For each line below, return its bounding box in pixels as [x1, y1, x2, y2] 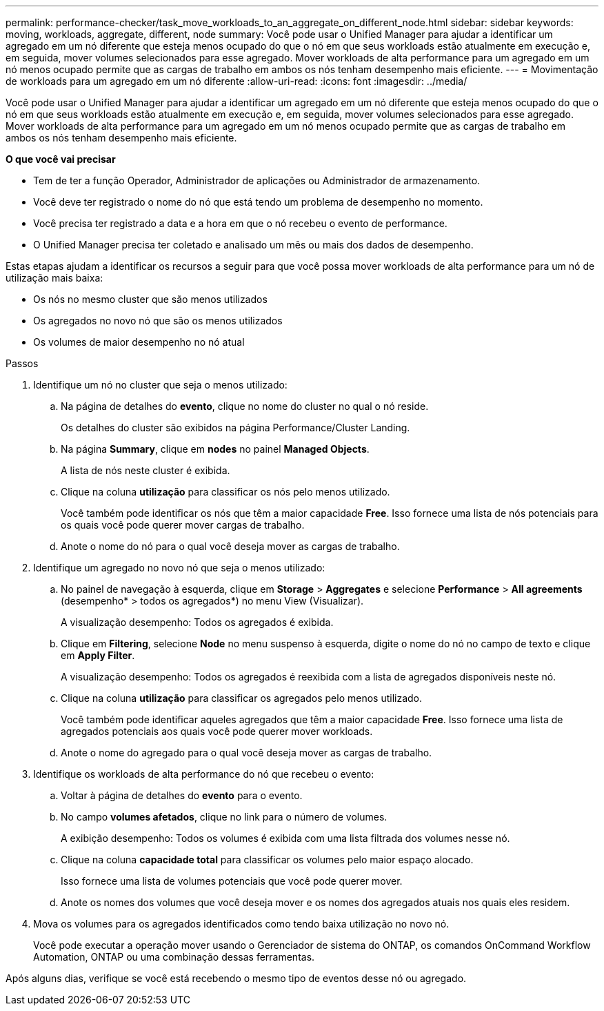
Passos [6, 357, 39, 369]
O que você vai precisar [6, 153, 116, 165]
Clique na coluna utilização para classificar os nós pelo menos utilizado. [61, 486, 390, 498]
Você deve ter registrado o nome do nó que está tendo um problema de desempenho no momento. [33, 196, 483, 208]
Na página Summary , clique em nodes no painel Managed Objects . [61, 443, 370, 455]
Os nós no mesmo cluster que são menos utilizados [33, 293, 268, 305]
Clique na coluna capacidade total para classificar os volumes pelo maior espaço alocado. [61, 854, 474, 865]
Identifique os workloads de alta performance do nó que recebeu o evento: [33, 768, 374, 780]
